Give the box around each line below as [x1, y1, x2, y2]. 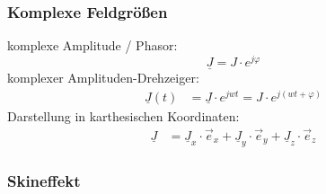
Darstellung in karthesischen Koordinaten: [7, 106, 240, 125]
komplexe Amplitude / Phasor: [7, 36, 178, 55]
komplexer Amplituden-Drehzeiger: [7, 68, 199, 87]
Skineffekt [7, 169, 81, 191]
